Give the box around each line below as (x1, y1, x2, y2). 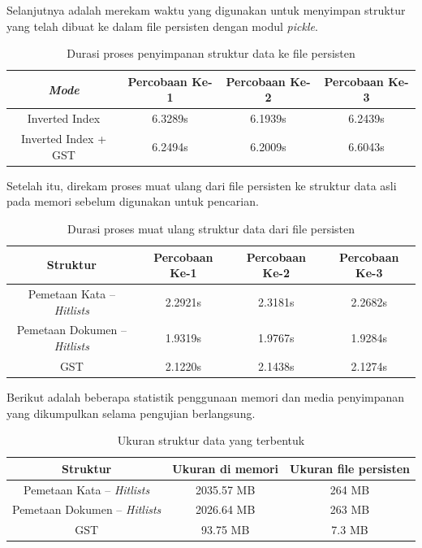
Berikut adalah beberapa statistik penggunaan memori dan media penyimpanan (6, 388, 405, 405)
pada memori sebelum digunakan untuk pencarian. (6, 193, 259, 210)
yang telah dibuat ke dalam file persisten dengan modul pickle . (6, 17, 318, 34)
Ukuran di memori (172, 459, 279, 476)
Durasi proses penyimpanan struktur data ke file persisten (67, 45, 355, 62)
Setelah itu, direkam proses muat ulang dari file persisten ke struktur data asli (6, 176, 397, 194)
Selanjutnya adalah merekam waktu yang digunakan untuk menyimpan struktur (6, 2, 406, 18)
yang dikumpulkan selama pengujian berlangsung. (6, 404, 256, 421)
